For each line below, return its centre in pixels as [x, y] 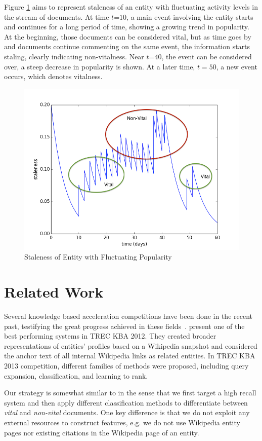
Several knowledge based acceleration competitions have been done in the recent [128, 316]
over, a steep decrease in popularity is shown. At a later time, [100, 66]
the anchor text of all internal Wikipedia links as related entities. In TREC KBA [130, 356]
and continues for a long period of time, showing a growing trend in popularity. [127, 27]
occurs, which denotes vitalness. [53, 76]
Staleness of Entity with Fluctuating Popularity [98, 257]
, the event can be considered [207, 56]
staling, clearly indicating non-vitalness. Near [74, 56]
